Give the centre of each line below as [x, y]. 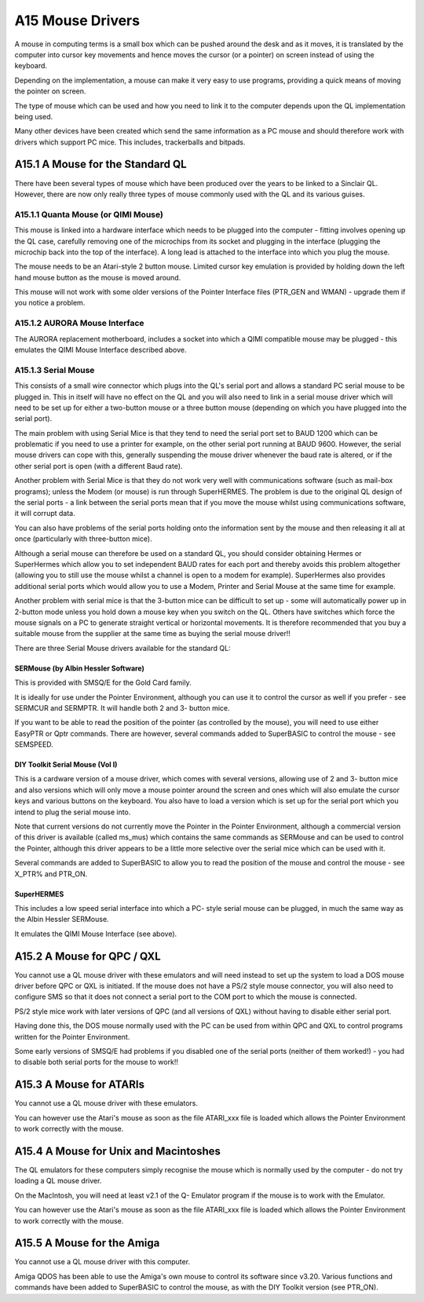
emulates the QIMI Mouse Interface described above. [101, 349]
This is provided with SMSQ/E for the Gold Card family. [103, 682]
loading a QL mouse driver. [58, 1181]
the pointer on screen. [50, 91]
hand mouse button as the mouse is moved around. [98, 277]
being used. [34, 116]
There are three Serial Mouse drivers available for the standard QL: [122, 648]
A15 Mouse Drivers [77, 20]
